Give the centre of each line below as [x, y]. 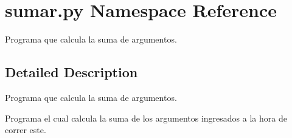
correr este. [26, 130]
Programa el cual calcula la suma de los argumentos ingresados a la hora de [146, 118]
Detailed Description [71, 72]
